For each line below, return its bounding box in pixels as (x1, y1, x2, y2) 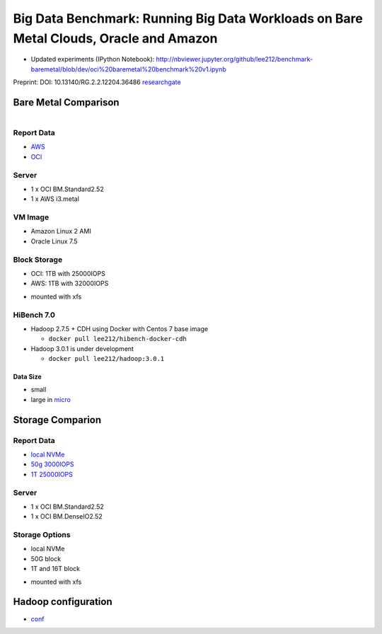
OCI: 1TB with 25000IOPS (30, 270, 105, 277)
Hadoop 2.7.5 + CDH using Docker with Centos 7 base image (30, 324, 209, 333)
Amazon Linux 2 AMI (30, 227, 91, 236)
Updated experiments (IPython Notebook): (30, 55, 155, 64)
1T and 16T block (30, 565, 81, 573)
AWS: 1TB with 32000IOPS (30, 279, 109, 288)
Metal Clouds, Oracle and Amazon (13, 30, 218, 46)
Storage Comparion (13, 414, 102, 426)
